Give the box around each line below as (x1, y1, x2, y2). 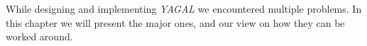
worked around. (6, 29, 73, 44)
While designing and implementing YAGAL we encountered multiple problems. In (6, 1, 362, 16)
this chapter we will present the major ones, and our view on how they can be (6, 15, 345, 30)
